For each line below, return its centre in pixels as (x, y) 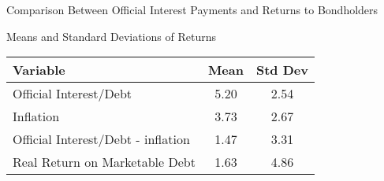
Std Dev (282, 70)
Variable (39, 70)
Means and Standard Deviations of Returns (111, 36)
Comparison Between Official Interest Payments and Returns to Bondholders (192, 9)
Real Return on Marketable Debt (104, 162)
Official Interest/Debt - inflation (101, 139)
